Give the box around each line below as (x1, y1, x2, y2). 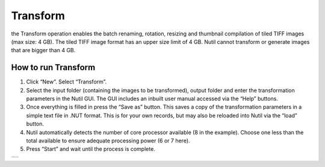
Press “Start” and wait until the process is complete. (26, 145, 156, 153)
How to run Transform (11, 62, 96, 73)
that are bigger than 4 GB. (11, 47, 76, 54)
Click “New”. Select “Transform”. (26, 78, 107, 85)
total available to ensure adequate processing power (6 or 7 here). (26, 137, 190, 144)
